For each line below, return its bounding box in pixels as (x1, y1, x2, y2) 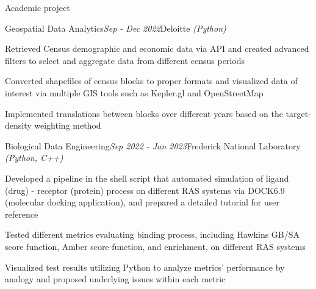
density (5, 119, 32, 132)
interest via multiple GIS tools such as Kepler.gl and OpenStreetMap (5, 86, 264, 99)
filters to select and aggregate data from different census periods (5, 54, 245, 66)
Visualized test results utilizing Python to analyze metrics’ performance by (5, 260, 285, 273)
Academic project (5, 1, 70, 13)
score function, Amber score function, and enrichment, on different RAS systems (5, 240, 306, 252)
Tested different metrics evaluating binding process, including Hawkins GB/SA (5, 228, 300, 241)
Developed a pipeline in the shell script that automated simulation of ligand (5, 171, 289, 184)
